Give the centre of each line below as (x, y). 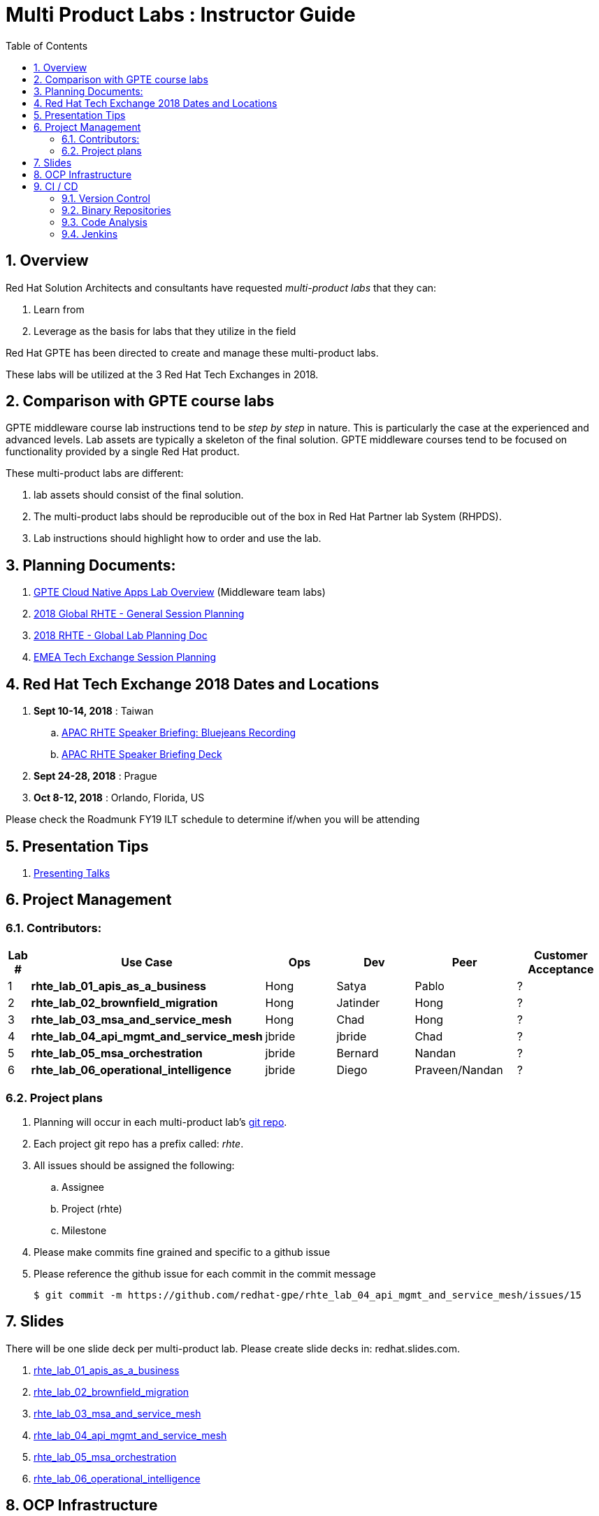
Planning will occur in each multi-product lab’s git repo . (160, 1122)
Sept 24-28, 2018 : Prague (95, 776)
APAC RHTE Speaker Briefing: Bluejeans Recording (179, 733)
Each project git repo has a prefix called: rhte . (139, 1143)
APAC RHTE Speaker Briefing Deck (142, 755)
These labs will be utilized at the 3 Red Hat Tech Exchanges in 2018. (162, 374)
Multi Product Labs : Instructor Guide (181, 15)
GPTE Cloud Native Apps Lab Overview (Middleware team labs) (180, 592)
